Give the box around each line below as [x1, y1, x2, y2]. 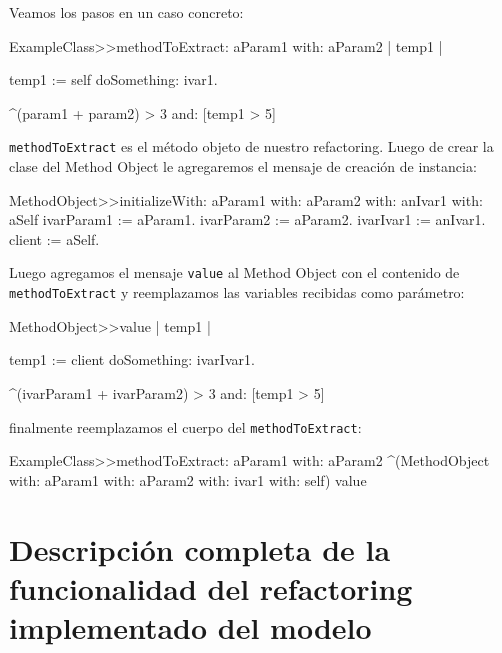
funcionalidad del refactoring [9, 567, 413, 608]
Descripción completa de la [9, 528, 391, 569]
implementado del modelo [9, 606, 372, 647]
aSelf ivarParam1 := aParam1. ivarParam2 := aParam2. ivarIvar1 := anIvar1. [9, 209, 486, 230]
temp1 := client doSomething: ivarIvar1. [9, 349, 255, 370]
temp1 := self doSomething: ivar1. [9, 69, 218, 90]
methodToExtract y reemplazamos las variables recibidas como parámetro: [9, 282, 465, 303]
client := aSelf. [9, 228, 100, 249]
